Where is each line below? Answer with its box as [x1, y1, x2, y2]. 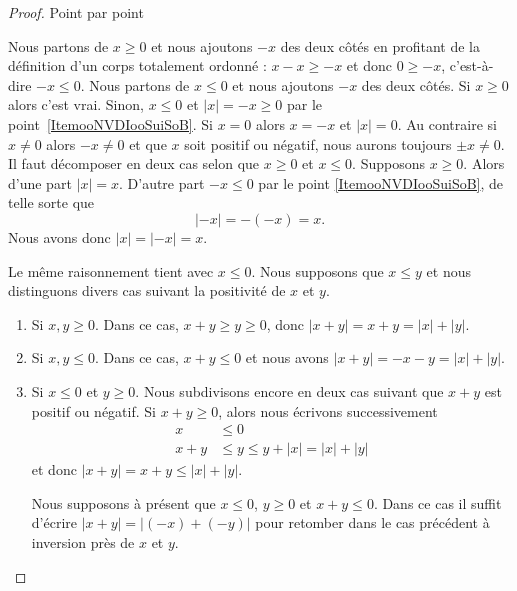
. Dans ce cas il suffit [373, 492, 502, 513]
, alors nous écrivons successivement [218, 400, 438, 421]
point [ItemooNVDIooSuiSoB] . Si [8, 113, 213, 134]
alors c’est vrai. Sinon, [8, 94, 144, 115]
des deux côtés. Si [361, 74, 471, 95]
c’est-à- [449, 55, 494, 76]
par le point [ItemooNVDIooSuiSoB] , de [258, 172, 504, 193]
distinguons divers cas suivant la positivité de [8, 280, 286, 301]
